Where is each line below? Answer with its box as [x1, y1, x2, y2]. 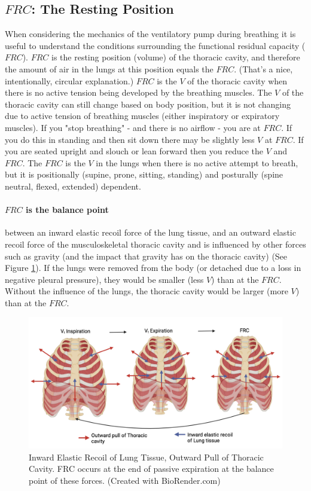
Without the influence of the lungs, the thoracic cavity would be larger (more [5, 285, 288, 297]
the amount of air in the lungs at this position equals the [5, 62, 214, 75]
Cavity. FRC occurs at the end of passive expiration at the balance [29, 462, 274, 475]
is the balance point [26, 203, 109, 216]
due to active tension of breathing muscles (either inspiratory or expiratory [5, 109, 280, 122]
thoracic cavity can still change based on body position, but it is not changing [5, 97, 291, 110]
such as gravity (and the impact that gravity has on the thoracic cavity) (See [5, 249, 288, 262]
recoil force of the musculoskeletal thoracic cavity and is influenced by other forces [5, 237, 306, 250]
